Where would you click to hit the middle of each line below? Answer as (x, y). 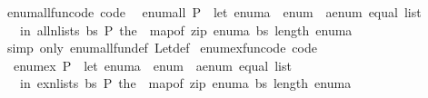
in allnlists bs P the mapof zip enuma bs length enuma (186, 29)
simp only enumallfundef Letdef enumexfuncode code (162, 48)
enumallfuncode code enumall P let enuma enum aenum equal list (214, 12)
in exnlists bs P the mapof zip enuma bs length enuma (185, 83)
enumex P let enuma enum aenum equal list (152, 65)
